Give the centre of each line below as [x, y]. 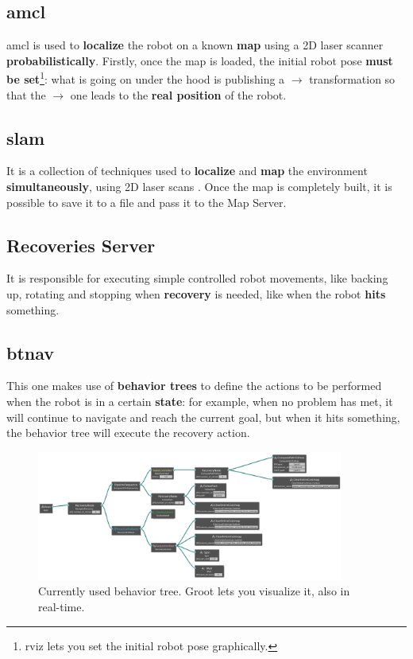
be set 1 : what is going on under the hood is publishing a [146, 78]
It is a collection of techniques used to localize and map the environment [187, 171]
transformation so [352, 79]
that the [26, 94]
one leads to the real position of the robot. [178, 94]
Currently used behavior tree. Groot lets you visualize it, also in [194, 591]
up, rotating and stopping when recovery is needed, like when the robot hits [196, 294]
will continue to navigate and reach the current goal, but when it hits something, [203, 417]
